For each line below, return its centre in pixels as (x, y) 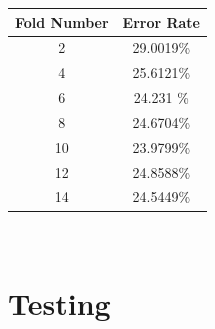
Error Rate (161, 21)
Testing (59, 303)
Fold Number (62, 21)
